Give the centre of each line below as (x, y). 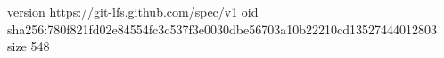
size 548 (29, 46)
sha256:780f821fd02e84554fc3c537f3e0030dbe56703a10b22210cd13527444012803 (222, 29)
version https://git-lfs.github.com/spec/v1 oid (133, 11)
